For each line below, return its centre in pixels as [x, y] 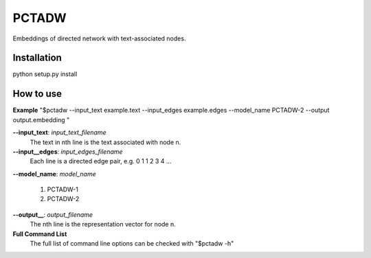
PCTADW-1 [63, 189]
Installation [37, 58]
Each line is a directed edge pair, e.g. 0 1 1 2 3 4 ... [101, 161]
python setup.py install [45, 74]
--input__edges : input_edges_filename [68, 152]
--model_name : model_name [54, 174]
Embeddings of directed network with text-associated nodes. [99, 38]
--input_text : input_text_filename [59, 132]
